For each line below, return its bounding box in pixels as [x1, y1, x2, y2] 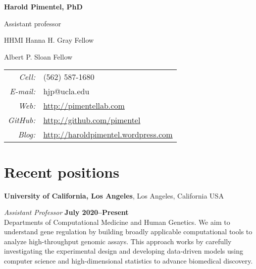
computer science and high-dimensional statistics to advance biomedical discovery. [4, 256, 253, 266]
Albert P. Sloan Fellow [4, 51, 73, 62]
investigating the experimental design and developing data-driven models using [4, 246, 244, 256]
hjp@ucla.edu [43, 85, 90, 97]
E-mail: [9, 85, 36, 97]
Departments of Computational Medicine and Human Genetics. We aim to [4, 216, 230, 227]
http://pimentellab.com [43, 100, 125, 112]
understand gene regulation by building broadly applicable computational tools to [4, 226, 253, 237]
